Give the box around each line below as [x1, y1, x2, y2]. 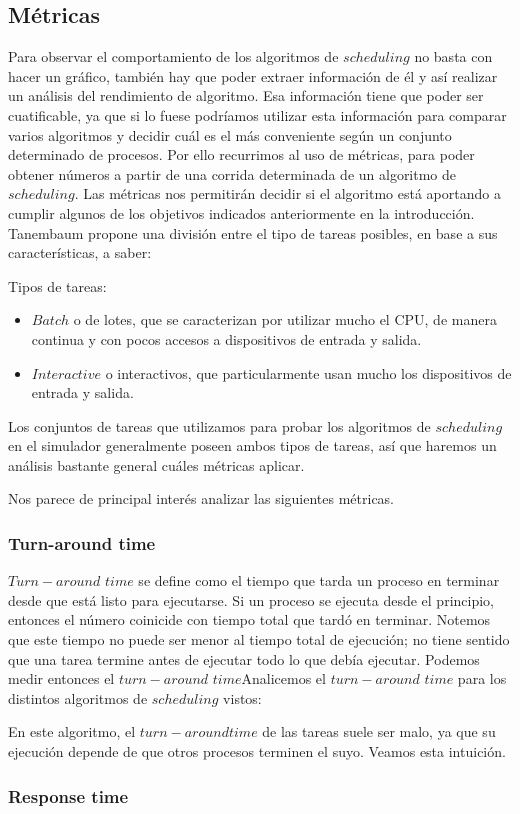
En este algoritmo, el [8, 721, 136, 742]
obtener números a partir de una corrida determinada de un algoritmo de [8, 163, 457, 184]
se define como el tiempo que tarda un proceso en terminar [138, 570, 500, 591]
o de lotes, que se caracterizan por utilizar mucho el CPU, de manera [73, 309, 497, 330]
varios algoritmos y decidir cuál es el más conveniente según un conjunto [8, 124, 452, 145]
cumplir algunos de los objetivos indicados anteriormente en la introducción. [8, 202, 475, 223]
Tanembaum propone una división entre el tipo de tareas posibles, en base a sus [8, 222, 498, 243]
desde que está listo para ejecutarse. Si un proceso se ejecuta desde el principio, [8, 589, 494, 610]
